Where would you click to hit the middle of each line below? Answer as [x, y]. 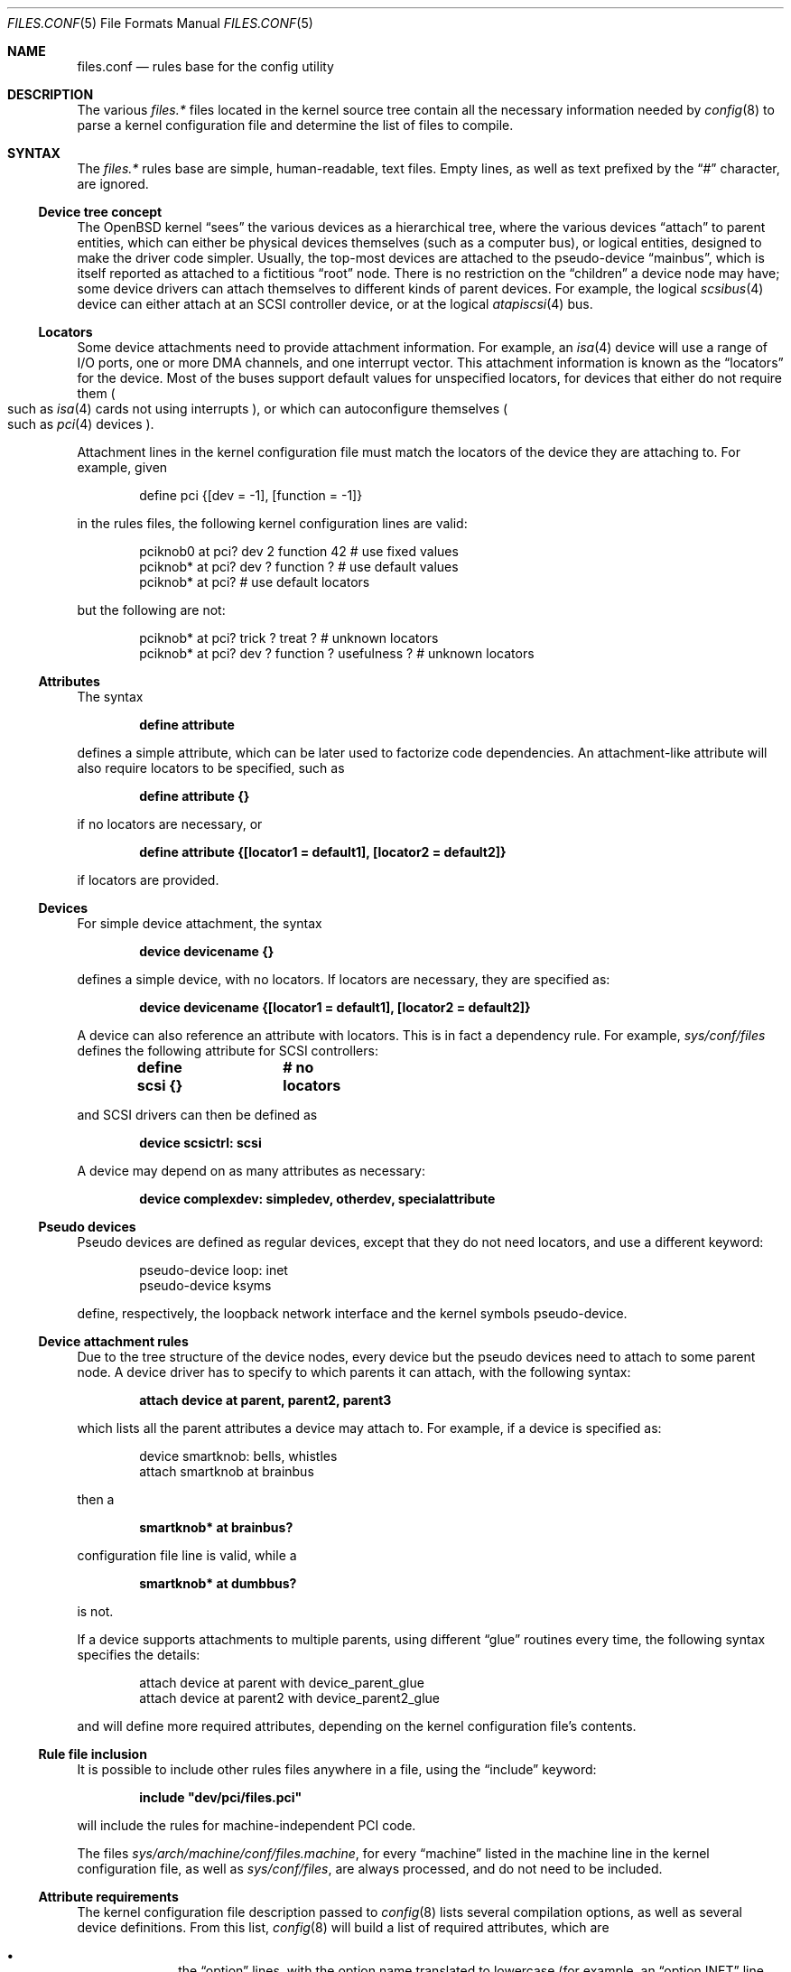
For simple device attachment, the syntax [200, 923]
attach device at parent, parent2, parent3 [265, 1400]
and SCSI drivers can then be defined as [197, 1115]
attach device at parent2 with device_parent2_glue [289, 1698]
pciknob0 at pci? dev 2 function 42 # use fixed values [299, 551]
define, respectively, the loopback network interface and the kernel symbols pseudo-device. [352, 1313]
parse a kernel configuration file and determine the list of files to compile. [295, 125]
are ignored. [113, 184]
